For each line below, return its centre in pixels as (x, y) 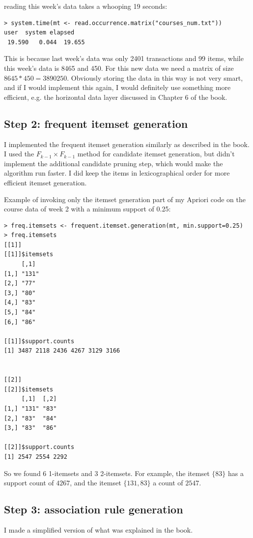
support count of (29, 483)
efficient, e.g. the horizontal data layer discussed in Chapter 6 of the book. (116, 97)
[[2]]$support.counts (39, 447)
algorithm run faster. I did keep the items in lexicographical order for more (117, 173)
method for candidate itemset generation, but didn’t (156, 154)
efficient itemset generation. (45, 182)
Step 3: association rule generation (94, 509)
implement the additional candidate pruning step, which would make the (113, 163)
